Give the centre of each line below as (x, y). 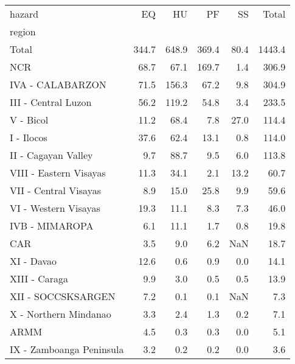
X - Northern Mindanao (61, 314)
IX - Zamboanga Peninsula (67, 349)
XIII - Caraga (39, 278)
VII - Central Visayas (55, 190)
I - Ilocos (29, 137)
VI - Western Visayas (55, 208)
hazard (24, 14)
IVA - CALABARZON (58, 84)
